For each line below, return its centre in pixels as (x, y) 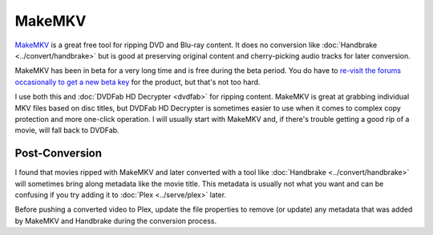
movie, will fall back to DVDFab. (67, 130)
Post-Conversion (59, 154)
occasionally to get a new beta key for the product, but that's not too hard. (138, 82)
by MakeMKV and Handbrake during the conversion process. (115, 221)
